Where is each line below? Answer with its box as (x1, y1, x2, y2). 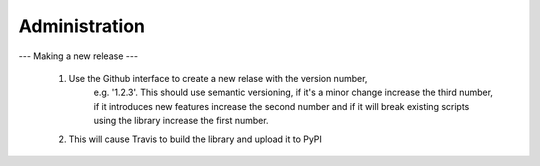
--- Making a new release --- (18, 50, 139, 62)
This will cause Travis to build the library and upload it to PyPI (68, 133, 322, 145)
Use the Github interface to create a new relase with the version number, (68, 72, 368, 84)
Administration (18, 15, 145, 37)
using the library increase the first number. (93, 115, 269, 127)
